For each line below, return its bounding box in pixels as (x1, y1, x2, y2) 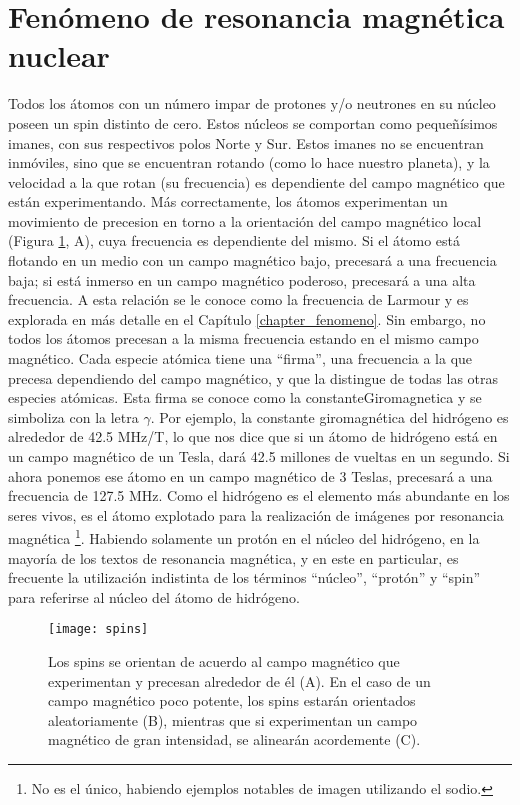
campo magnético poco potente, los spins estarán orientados (48, 690, 416, 711)
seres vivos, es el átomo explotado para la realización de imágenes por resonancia (8, 504, 504, 525)
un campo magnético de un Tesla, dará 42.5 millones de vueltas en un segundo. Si (8, 446, 510, 466)
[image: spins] (48, 622, 149, 637)
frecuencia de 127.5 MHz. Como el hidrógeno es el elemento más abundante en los (8, 485, 510, 506)
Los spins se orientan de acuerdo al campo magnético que (48, 651, 400, 672)
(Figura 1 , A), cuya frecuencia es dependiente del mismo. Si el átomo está (8, 230, 460, 251)
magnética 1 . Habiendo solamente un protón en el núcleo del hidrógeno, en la (8, 525, 480, 549)
